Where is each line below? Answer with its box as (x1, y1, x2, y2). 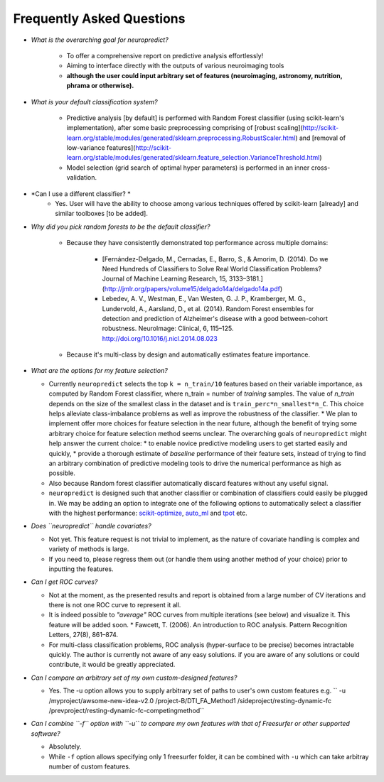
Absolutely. (48, 742, 82, 751)
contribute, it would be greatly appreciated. (48, 661, 176, 669)
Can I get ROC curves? (31, 577, 98, 586)
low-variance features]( (66, 143, 136, 152)
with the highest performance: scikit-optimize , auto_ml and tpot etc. (48, 509, 248, 517)
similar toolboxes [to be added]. (55, 210, 149, 218)
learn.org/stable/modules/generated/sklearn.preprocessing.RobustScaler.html (66, 134, 296, 142)
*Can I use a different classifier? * (31, 189, 131, 198)
